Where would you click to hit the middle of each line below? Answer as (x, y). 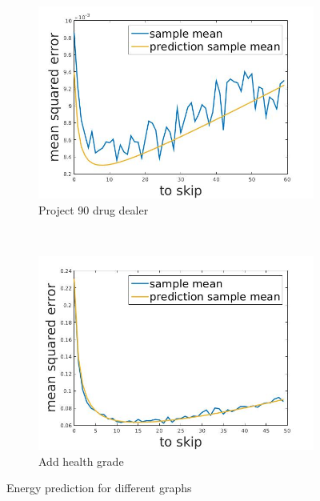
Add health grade (81, 461)
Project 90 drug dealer (94, 209)
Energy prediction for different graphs (99, 488)
